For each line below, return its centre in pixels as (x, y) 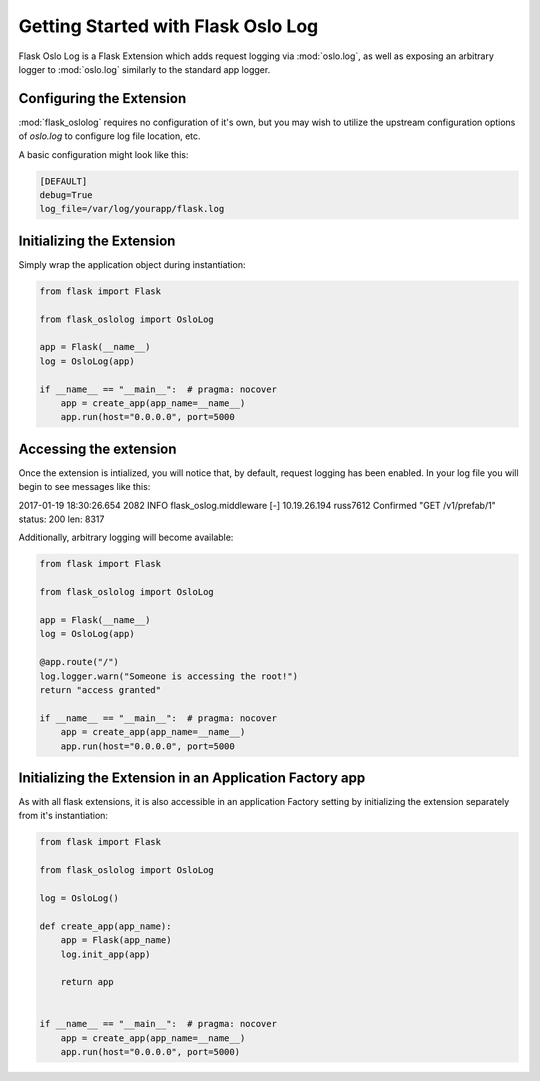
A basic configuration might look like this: (103, 154)
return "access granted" (100, 689)
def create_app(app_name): (105, 926)
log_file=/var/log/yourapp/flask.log (132, 209)
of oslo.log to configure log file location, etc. (109, 136)
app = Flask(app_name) (116, 940)
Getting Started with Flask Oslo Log (168, 26)
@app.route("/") (79, 662)
